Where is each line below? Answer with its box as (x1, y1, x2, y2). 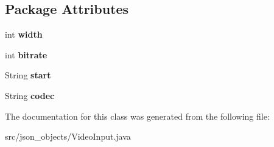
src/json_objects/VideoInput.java (5, 130, 131, 143)
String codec (5, 89, 55, 101)
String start (5, 69, 51, 81)
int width (5, 28, 43, 41)
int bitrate (5, 48, 47, 61)
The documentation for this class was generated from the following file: (5, 109, 270, 122)
